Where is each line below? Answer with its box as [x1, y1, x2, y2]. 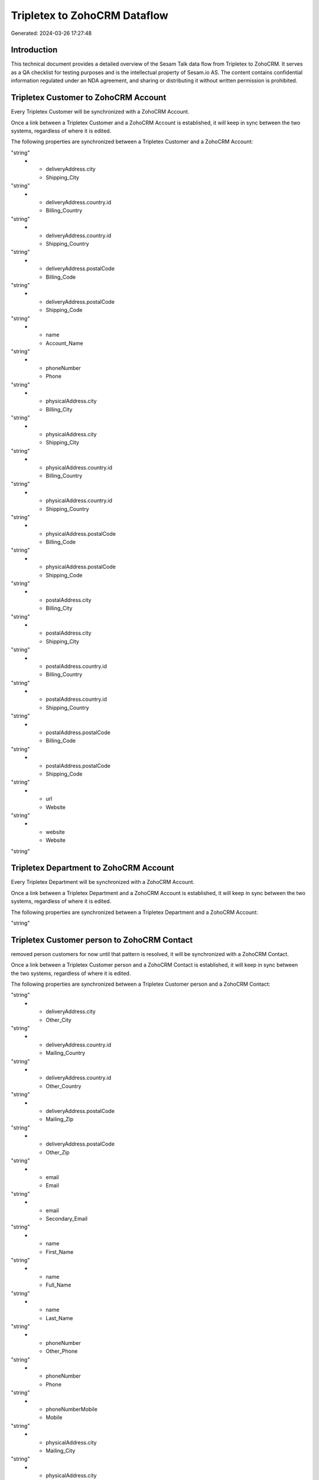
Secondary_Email [45, 1215, 88, 1222]
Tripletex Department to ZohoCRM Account [11, 863, 174, 873]
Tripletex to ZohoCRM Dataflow [11, 9, 168, 22]
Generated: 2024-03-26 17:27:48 [11, 30, 92, 37]
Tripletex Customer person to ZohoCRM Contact [11, 935, 193, 945]
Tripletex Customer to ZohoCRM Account [11, 92, 167, 103]
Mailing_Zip [45, 1116, 74, 1123]
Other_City [45, 1016, 72, 1024]
